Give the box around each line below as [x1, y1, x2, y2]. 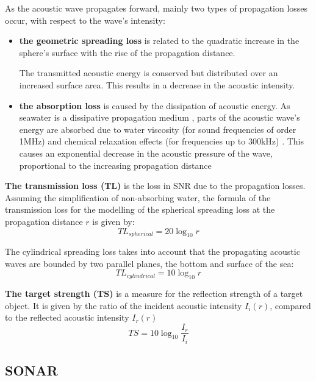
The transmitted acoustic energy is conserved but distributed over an [19, 66, 278, 79]
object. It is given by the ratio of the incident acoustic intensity [5, 299, 242, 312]
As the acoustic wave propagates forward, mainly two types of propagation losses [5, 2, 308, 14]
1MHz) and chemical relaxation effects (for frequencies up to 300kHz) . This [19, 135, 304, 148]
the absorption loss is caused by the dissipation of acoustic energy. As [19, 99, 290, 112]
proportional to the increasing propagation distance [19, 158, 212, 171]
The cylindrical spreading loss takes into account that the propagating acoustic [5, 245, 300, 258]
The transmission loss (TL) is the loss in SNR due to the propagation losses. [5, 179, 306, 192]
